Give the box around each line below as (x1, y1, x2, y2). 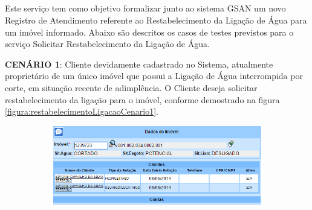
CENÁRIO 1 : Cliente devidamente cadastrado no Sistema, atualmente (5, 57, 273, 70)
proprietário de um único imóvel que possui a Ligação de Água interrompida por (5, 69, 303, 82)
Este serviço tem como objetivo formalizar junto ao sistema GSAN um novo (5, 2, 286, 14)
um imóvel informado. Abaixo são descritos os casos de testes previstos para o (5, 25, 294, 38)
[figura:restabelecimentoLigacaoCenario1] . (5, 105, 158, 118)
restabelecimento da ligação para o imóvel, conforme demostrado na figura (5, 93, 280, 106)
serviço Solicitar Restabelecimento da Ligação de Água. (5, 37, 210, 50)
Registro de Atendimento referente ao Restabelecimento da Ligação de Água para (5, 13, 307, 26)
